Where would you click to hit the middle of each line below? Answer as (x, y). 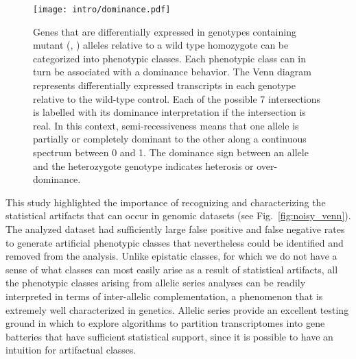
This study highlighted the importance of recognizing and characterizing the (166, 202)
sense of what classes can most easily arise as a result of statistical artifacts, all (172, 269)
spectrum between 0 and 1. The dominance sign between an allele (171, 152)
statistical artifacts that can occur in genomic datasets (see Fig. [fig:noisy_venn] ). (178, 215)
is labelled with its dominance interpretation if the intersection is (169, 112)
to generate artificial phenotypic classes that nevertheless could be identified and (175, 242)
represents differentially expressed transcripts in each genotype (164, 85)
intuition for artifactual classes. (71, 350)
